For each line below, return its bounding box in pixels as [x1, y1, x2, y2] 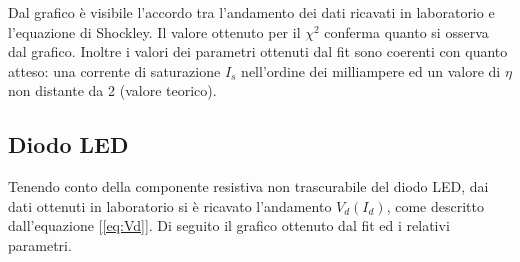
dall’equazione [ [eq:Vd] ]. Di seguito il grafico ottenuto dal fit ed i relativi [8, 215, 450, 236]
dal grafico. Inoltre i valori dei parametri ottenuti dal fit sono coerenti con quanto [8, 41, 508, 62]
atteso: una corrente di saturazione [8, 60, 221, 81]
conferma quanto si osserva [324, 21, 489, 42]
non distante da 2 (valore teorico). [8, 80, 217, 101]
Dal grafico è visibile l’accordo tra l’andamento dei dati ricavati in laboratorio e [8, 2, 495, 22]
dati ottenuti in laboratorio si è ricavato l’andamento [8, 195, 332, 216]
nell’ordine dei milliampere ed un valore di [241, 60, 501, 81]
